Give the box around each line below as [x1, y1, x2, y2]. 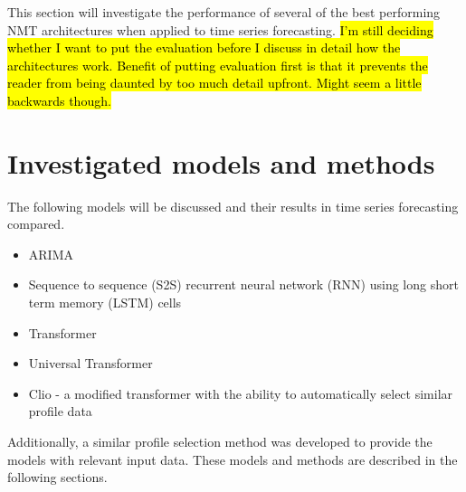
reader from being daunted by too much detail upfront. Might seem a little [7, 73, 422, 92]
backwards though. [7, 90, 111, 109]
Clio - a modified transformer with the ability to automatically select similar [28, 383, 453, 402]
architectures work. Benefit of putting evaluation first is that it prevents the [7, 55, 428, 74]
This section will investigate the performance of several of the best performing [7, 3, 441, 21]
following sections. [7, 468, 108, 487]
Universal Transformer [28, 354, 153, 373]
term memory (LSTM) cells [28, 293, 182, 312]
